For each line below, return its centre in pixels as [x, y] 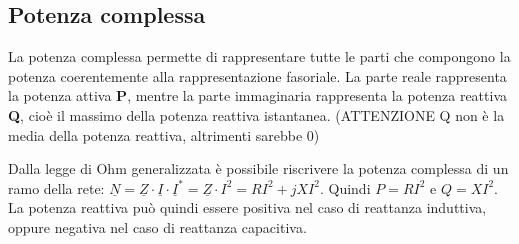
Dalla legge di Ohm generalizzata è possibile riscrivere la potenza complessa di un [258, 168]
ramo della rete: [56, 187]
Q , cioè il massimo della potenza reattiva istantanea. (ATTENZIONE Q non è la [256, 114]
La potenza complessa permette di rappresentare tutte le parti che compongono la [259, 56]
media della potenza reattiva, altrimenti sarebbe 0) [164, 134]
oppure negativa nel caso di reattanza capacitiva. [157, 226]
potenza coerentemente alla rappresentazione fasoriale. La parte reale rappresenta [257, 75]
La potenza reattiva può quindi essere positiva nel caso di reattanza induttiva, [247, 207]
